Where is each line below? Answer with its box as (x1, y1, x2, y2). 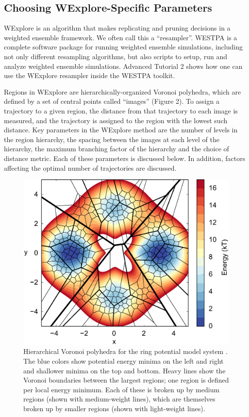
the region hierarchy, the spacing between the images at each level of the (4, 134, 219, 144)
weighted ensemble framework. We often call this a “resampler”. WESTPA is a (4, 32, 237, 42)
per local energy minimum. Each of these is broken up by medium (23, 384, 220, 394)
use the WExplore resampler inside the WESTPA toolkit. (4, 70, 175, 80)
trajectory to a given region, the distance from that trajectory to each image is (4, 105, 238, 115)
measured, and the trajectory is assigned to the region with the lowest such (4, 115, 228, 125)
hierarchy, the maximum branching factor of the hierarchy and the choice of (4, 144, 229, 154)
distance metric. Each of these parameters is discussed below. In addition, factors (4, 153, 246, 163)
